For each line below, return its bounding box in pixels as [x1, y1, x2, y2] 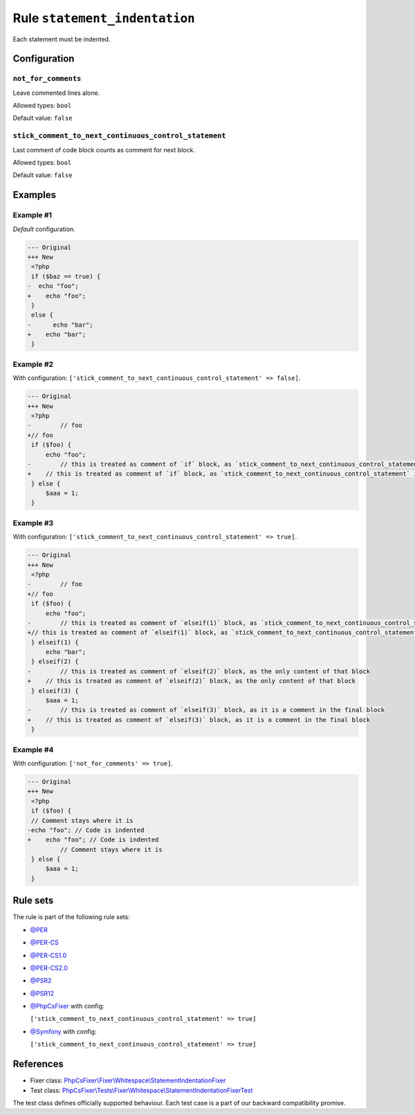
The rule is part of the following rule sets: [12, 913, 131, 921]
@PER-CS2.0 [30, 963, 68, 972]
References [12, 1058, 64, 1070]
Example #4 [12, 745, 54, 754]
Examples [12, 189, 57, 201]
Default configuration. [12, 225, 75, 233]
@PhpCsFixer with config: [30, 1002, 104, 1010]
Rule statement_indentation [12, 10, 195, 26]
